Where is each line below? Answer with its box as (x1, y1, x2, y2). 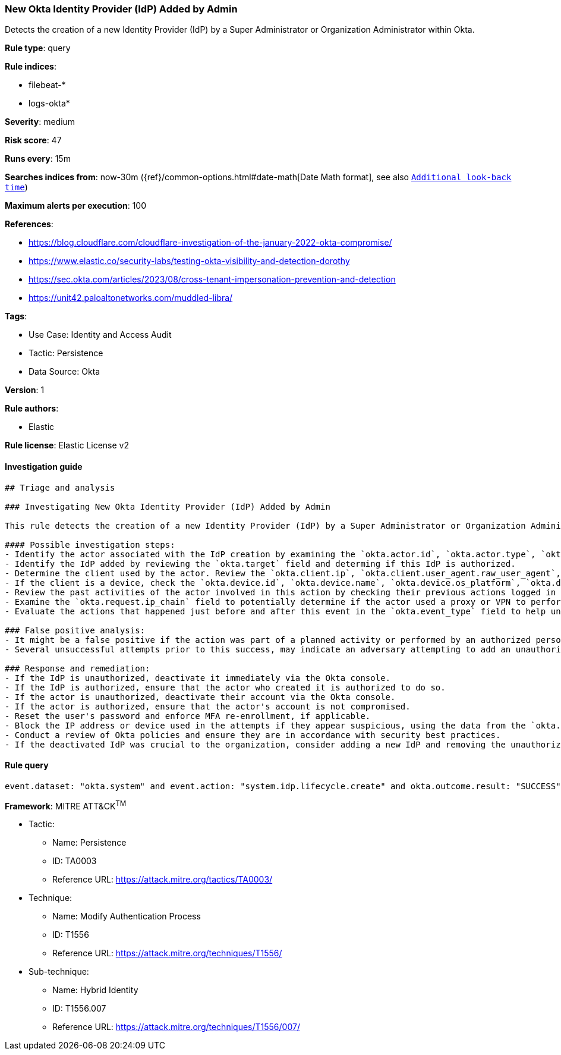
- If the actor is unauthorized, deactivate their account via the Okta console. (5, 692, 396, 702)
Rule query (5, 760, 49, 771)
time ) (5, 182, 28, 193)
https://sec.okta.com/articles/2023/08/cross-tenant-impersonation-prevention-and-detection (29, 274, 396, 285)
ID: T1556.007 (52, 1003, 106, 1014)
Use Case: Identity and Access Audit (29, 329, 172, 340)
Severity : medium (5, 117, 75, 127)
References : (5, 219, 53, 230)
